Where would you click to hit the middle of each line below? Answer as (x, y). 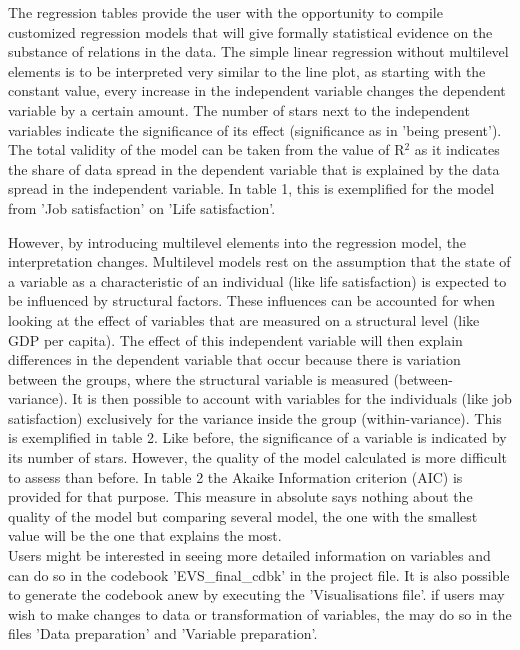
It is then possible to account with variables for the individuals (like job (292, 398)
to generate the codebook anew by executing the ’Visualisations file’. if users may (256, 594)
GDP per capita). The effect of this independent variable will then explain (235, 339)
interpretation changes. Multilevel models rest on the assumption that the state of (259, 261)
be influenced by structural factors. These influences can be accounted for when (251, 300)
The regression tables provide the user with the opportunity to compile (225, 12)
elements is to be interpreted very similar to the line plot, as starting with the (247, 70)
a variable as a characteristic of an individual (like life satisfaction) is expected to (257, 280)
